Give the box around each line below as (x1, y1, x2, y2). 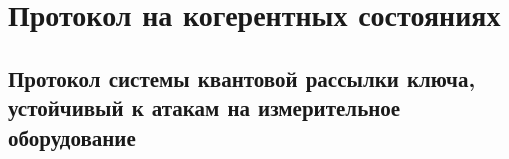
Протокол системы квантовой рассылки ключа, (8, 62, 476, 93)
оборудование (8, 121, 136, 152)
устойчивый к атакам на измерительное (8, 92, 401, 123)
